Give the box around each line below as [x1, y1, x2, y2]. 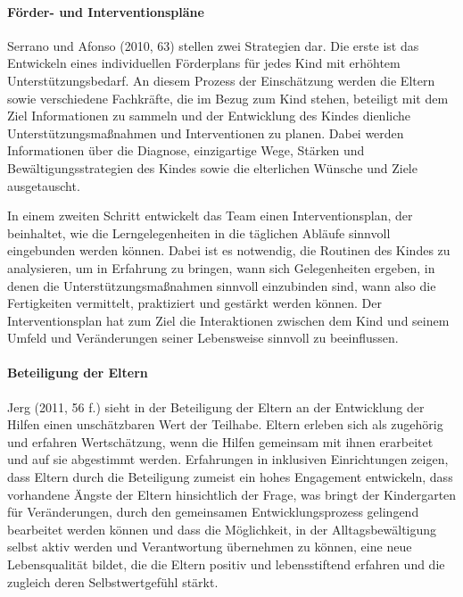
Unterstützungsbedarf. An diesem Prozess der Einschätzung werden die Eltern [7, 70, 435, 89]
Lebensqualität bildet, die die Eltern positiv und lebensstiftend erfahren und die [7, 555, 445, 574]
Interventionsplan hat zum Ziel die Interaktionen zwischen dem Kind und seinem [7, 311, 450, 329]
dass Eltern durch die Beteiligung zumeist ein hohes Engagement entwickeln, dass [7, 468, 453, 486]
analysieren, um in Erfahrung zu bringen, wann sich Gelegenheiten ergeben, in [7, 258, 435, 277]
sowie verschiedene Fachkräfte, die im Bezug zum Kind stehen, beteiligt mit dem [7, 88, 449, 107]
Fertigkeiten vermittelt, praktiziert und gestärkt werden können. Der [7, 294, 382, 312]
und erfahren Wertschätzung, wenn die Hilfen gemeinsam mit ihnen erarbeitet [7, 432, 434, 451]
